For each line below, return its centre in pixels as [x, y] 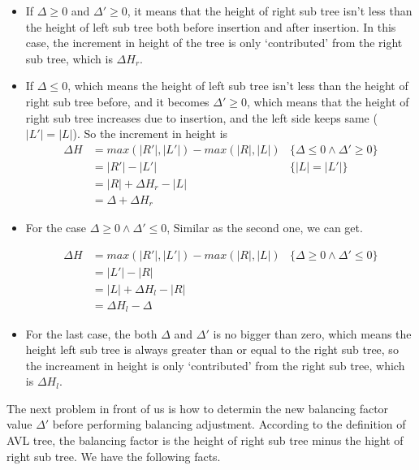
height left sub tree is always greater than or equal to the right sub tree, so [212, 349]
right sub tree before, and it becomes [117, 101]
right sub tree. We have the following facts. [114, 456]
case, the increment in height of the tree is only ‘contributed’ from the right [214, 43]
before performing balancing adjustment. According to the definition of [229, 424]
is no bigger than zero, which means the [312, 333]
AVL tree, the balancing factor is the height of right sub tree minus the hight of [205, 440]
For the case [56, 228]
